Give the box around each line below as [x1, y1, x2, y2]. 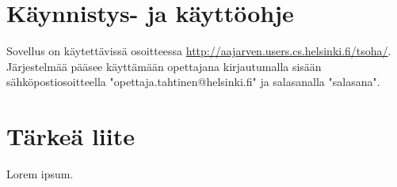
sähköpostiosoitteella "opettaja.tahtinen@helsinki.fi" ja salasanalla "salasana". [6, 73, 380, 90]
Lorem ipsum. [6, 166, 74, 182]
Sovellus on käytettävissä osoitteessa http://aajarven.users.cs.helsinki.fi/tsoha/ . [6, 43, 391, 59]
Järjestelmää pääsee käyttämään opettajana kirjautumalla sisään [6, 58, 322, 74]
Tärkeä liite [6, 120, 135, 152]
